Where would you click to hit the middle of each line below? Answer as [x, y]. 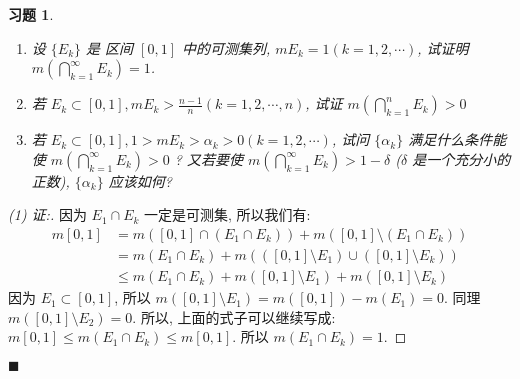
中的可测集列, [226, 47]
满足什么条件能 [457, 139]
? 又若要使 [208, 158]
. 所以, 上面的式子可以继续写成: [234, 316]
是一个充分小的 [461, 158]
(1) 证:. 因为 [47, 214]
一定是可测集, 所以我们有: [227, 214]
